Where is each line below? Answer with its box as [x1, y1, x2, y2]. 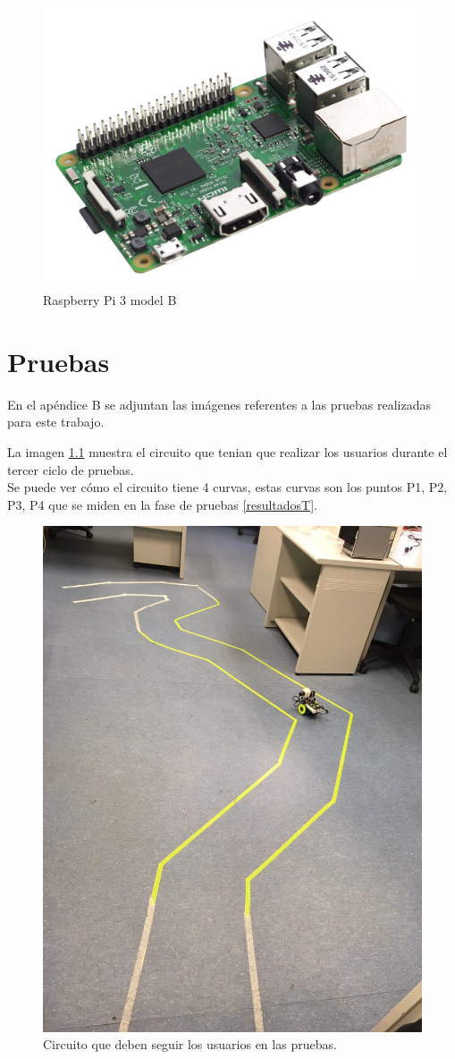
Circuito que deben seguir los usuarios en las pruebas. [43, 1035, 337, 1054]
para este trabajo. [7, 412, 105, 431]
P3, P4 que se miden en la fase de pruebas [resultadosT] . [7, 495, 317, 513]
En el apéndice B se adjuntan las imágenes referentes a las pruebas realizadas [7, 394, 431, 413]
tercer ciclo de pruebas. [7, 460, 134, 479]
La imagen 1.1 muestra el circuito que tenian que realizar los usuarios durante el [7, 442, 448, 461]
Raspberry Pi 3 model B [43, 291, 177, 309]
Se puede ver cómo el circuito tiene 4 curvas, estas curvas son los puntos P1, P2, [7, 478, 448, 496]
